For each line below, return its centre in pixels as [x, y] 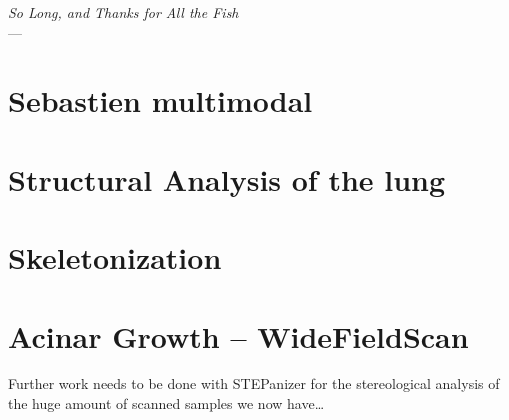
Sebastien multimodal [160, 100]
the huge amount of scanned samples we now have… [166, 403]
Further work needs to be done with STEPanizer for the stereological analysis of [254, 383]
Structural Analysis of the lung [227, 178]
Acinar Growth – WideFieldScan [238, 335]
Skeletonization [115, 257]
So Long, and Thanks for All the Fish [123, 12]
